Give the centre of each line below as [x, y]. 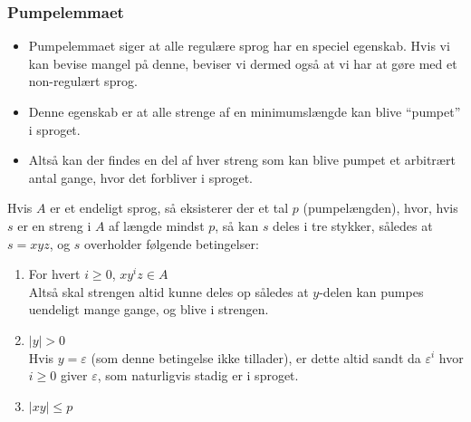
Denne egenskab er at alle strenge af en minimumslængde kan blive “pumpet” [245, 111]
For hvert [54, 274]
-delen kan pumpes [371, 291]
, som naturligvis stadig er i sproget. [198, 375]
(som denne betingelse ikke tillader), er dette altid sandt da [256, 357]
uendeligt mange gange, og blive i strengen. [149, 309]
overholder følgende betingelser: [172, 243]
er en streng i [54, 225]
